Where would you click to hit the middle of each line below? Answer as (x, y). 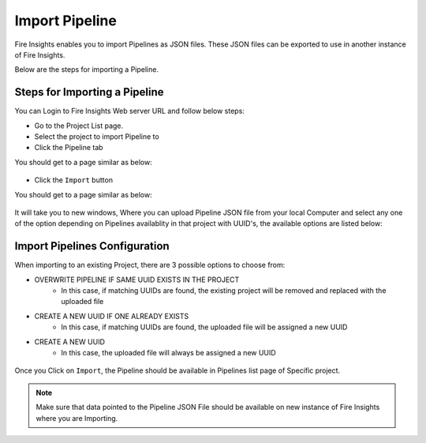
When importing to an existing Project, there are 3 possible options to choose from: (150, 265)
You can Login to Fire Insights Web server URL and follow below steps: (129, 111)
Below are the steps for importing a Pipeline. (87, 69)
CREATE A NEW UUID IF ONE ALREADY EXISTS (112, 316)
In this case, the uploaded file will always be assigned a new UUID (168, 353)
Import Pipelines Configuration (92, 246)
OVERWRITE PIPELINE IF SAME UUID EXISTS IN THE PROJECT (137, 280)
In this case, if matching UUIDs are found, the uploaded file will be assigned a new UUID (204, 327)
